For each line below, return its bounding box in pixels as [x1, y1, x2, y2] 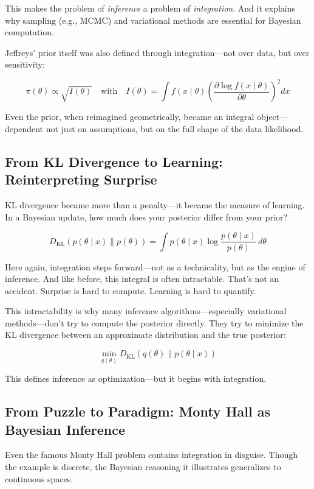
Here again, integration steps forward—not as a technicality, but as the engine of [5, 260, 305, 273]
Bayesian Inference [5, 420, 126, 438]
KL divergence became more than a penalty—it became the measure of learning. [5, 199, 305, 211]
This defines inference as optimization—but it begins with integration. [5, 372, 267, 385]
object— [256, 110, 288, 123]
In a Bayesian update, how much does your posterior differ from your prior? [5, 210, 288, 223]
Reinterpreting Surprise [5, 170, 157, 189]
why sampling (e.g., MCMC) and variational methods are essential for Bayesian [5, 13, 301, 26]
